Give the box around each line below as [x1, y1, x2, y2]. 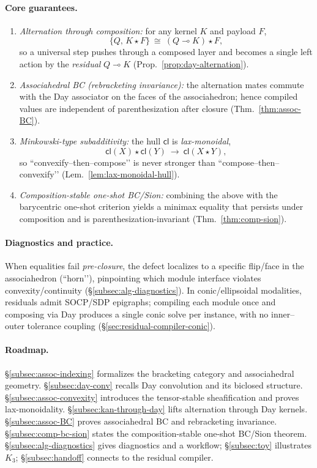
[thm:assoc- [258, 102, 301, 114]
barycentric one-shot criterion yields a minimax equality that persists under [19, 200, 304, 213]
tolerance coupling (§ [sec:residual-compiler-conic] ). [27, 319, 215, 332]
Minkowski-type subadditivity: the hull [19, 134, 161, 147]
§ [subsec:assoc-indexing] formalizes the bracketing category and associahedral [5, 366, 294, 379]
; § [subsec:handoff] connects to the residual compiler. [15, 450, 214, 463]
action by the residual [19, 57, 101, 70]
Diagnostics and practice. [5, 236, 114, 249]
